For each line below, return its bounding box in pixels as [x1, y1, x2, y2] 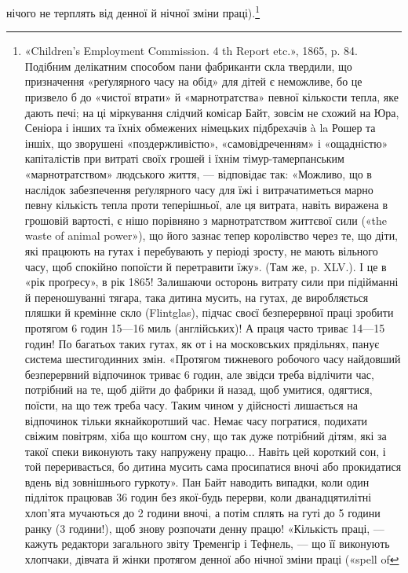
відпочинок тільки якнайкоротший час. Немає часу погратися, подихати [24, 412, 368, 428]
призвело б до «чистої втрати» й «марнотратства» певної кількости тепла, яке [24, 89, 399, 105]
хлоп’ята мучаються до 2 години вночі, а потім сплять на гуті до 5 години [24, 505, 381, 521]
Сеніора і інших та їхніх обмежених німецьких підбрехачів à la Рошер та [24, 119, 376, 136]
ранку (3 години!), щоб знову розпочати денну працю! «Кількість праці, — [24, 520, 384, 536]
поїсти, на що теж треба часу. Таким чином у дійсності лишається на [24, 396, 358, 413]
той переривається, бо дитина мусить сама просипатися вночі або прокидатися [24, 458, 402, 475]
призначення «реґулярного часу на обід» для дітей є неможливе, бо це [24, 73, 362, 90]
